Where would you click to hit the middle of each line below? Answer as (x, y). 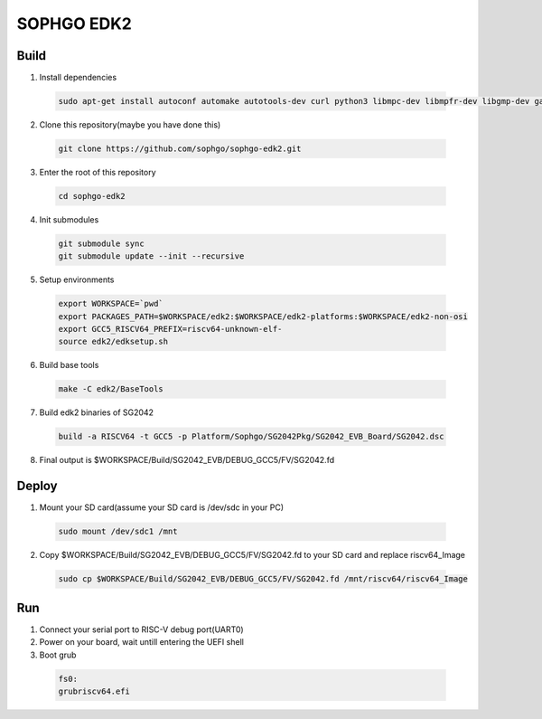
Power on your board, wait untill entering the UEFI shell (141, 642)
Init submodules (69, 219)
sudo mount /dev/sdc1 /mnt (118, 532)
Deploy (37, 486)
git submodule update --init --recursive (151, 256)
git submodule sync (101, 243)
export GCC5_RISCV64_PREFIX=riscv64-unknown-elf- (170, 329)
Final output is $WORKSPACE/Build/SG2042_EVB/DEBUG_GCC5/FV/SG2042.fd (187, 460)
